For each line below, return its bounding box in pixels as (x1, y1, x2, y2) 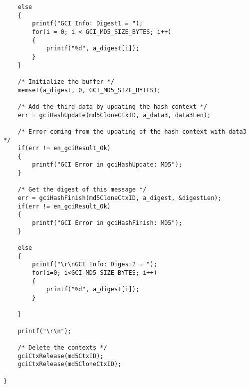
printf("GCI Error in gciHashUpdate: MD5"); (32, 161, 182, 169)
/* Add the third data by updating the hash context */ (17, 103, 208, 110)
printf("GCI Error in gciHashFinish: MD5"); (32, 219, 182, 227)
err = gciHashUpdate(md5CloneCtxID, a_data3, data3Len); (17, 111, 211, 119)
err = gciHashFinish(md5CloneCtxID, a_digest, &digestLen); (17, 194, 222, 202)
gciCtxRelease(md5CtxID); (17, 352, 104, 360)
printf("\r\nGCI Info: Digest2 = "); (32, 261, 157, 268)
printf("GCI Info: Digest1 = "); (32, 20, 143, 27)
